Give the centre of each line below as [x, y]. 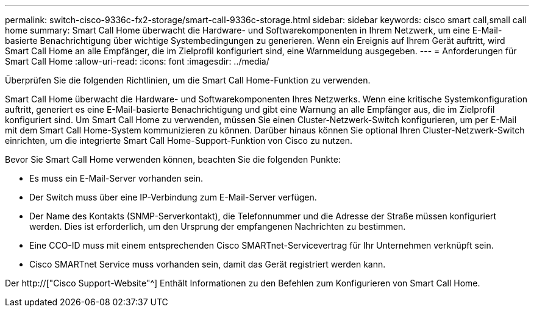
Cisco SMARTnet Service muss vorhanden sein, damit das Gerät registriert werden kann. [208, 264]
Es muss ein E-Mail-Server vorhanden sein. [116, 178]
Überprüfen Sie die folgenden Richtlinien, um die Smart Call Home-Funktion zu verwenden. [188, 80]
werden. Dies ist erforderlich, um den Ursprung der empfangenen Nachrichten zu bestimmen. [218, 226]
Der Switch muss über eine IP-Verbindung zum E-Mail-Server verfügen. [173, 197]
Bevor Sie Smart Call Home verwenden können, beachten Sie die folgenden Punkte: [173, 159]
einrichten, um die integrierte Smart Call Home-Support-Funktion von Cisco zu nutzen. [179, 140]
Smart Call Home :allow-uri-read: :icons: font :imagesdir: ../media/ [137, 61]
